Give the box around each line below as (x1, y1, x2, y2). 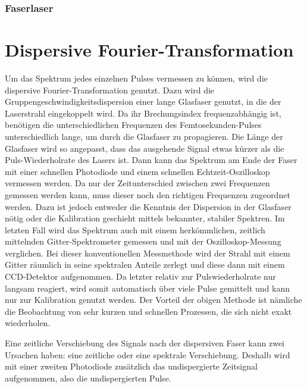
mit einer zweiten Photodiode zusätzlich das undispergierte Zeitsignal (5, 360, 258, 373)
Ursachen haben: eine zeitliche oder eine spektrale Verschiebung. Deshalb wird (5, 348, 290, 361)
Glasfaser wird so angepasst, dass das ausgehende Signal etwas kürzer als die (5, 142, 284, 154)
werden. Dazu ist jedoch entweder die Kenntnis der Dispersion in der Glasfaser (5, 200, 292, 212)
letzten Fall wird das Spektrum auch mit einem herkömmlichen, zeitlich (5, 223, 265, 236)
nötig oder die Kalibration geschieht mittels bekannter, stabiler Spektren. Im (5, 212, 285, 224)
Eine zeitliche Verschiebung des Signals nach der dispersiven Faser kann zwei (5, 337, 284, 349)
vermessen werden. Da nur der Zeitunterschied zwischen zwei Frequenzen (5, 177, 270, 189)
